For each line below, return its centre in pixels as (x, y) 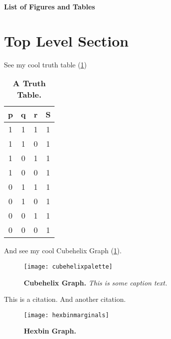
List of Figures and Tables (50, 6)
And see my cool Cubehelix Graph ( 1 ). (63, 251)
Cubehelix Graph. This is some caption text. (96, 282)
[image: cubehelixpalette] (68, 266)
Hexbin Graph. (50, 331)
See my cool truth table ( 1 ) (45, 64)
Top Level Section (66, 40)
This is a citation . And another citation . (65, 299)
